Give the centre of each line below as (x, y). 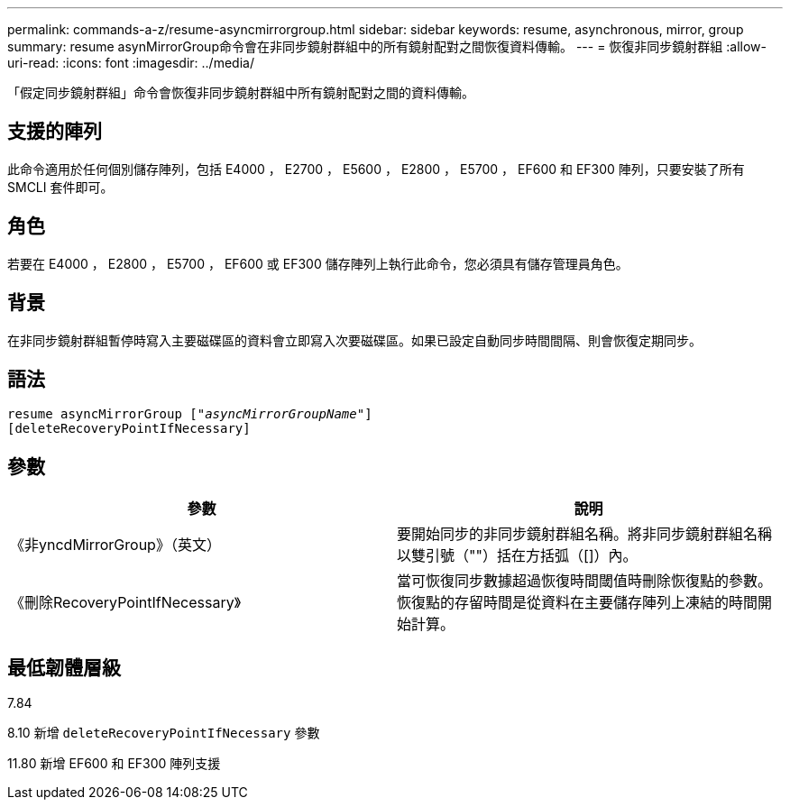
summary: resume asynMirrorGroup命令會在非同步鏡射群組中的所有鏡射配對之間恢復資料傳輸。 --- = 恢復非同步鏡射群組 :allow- (387, 46)
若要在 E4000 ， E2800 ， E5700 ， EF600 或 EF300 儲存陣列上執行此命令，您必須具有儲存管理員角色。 (318, 263)
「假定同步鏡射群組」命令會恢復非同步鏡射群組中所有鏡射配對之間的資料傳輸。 (241, 92)
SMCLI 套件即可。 (60, 187)
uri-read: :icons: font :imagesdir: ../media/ (131, 63)
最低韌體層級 (64, 667)
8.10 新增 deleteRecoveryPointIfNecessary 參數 (164, 733)
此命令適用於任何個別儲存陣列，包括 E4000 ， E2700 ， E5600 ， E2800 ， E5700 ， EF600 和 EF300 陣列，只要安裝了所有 (376, 169)
